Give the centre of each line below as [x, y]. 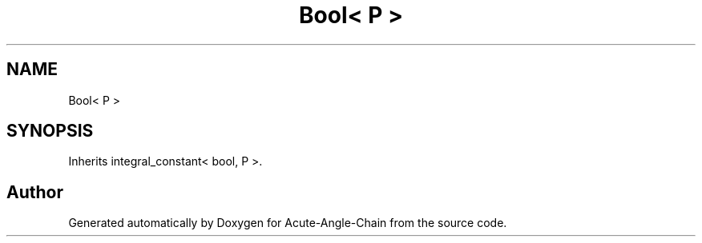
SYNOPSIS [50, 131]
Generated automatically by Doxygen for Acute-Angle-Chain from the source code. [288, 223]
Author [35, 192]
